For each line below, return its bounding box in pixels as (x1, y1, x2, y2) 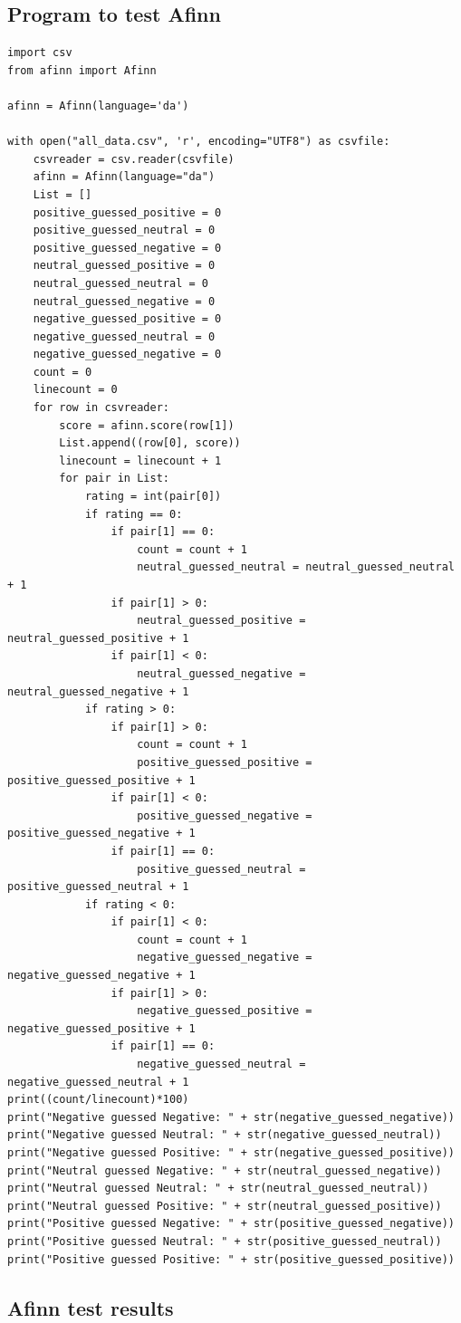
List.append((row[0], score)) (59, 436, 241, 450)
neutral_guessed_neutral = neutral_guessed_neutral (137, 561, 455, 574)
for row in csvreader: (33, 401, 169, 415)
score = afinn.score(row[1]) (59, 418, 235, 432)
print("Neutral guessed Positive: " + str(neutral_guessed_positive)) (7, 1199, 442, 1213)
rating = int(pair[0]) (84, 490, 222, 503)
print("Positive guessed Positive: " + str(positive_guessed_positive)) (7, 1252, 455, 1266)
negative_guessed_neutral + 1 (7, 1075, 189, 1088)
